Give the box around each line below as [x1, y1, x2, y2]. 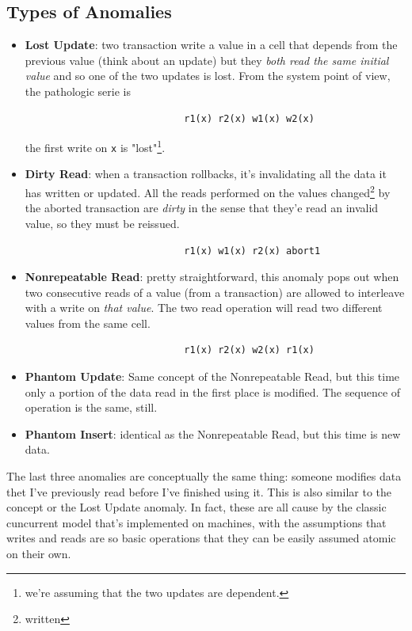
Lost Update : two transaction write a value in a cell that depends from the [25, 36, 398, 53]
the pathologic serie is [25, 82, 131, 99]
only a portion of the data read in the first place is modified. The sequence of [25, 383, 401, 400]
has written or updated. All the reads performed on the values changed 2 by [25, 182, 391, 200]
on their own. [6, 545, 71, 562]
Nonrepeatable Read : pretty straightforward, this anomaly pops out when [25, 268, 399, 285]
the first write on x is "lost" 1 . [25, 137, 166, 155]
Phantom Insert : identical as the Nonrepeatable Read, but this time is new [25, 425, 401, 442]
